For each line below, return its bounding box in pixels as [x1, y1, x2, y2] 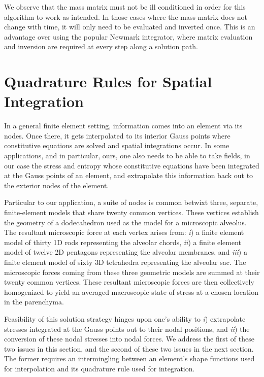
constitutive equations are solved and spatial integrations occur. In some [4, 140, 229, 151]
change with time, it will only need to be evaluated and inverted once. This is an [4, 21, 255, 32]
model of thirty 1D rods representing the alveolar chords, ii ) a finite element [4, 236, 241, 247]
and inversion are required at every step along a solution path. [4, 41, 198, 52]
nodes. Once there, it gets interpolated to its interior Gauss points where [4, 130, 230, 141]
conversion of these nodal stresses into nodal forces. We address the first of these [4, 333, 254, 344]
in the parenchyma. [4, 296, 64, 307]
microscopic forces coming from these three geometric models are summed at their [4, 266, 260, 277]
